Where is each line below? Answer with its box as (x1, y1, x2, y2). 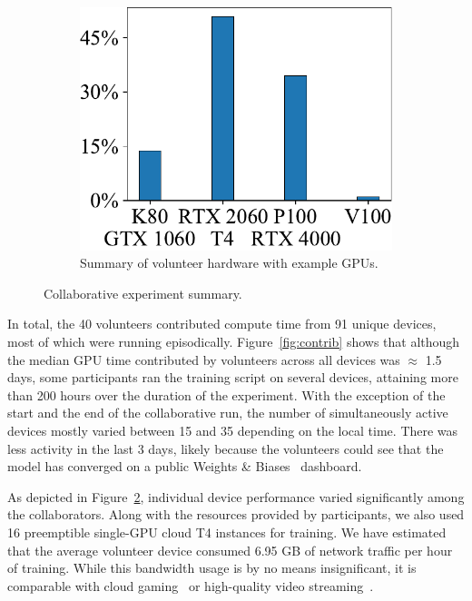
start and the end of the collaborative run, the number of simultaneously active (7, 403, 448, 422)
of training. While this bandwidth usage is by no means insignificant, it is (7, 558, 417, 577)
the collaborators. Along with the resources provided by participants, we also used (7, 505, 465, 524)
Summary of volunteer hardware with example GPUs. (80, 253, 379, 272)
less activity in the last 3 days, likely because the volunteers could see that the (7, 438, 444, 458)
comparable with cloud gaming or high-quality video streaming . (7, 576, 374, 595)
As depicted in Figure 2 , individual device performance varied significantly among (7, 487, 465, 506)
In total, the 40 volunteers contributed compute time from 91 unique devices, (7, 314, 437, 333)
